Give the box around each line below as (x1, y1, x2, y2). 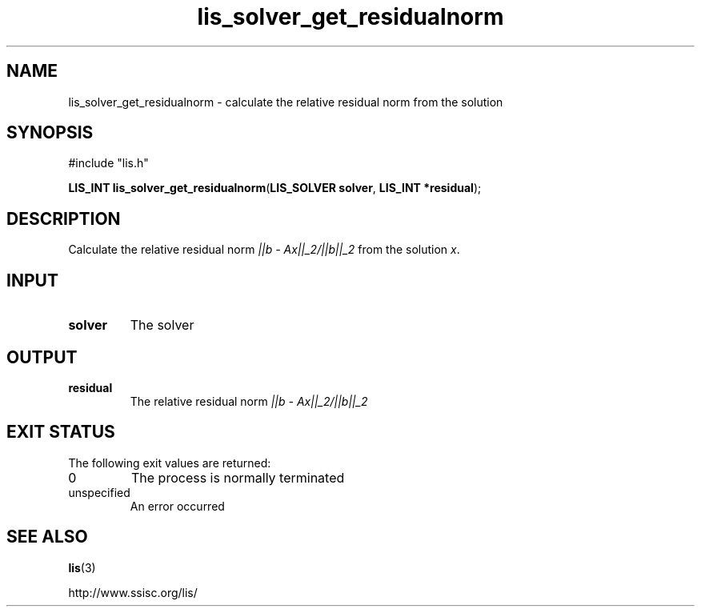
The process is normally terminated (130, 469, 345, 486)
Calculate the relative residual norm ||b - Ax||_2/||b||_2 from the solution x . (68, 242, 460, 257)
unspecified (68, 485, 130, 499)
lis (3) (68, 560, 96, 575)
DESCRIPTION (6, 208, 121, 229)
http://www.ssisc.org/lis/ (68, 585, 198, 599)
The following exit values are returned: (68, 455, 271, 470)
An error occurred (130, 499, 225, 513)
